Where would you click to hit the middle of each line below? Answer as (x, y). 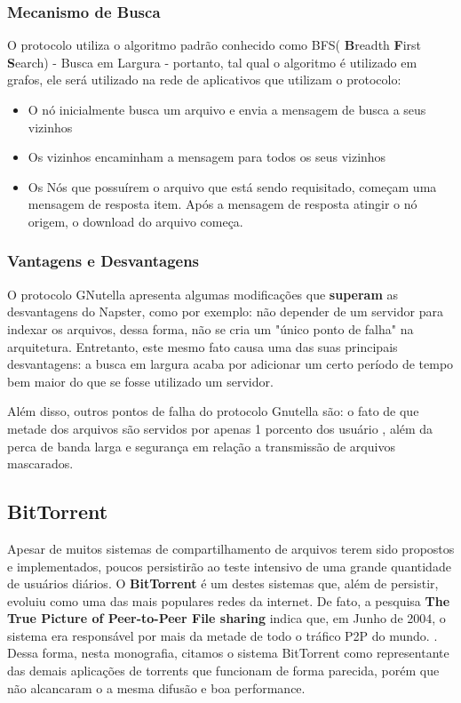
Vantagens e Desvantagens (103, 261)
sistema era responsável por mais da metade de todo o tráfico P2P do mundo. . (223, 635)
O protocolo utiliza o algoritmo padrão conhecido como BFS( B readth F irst (215, 45)
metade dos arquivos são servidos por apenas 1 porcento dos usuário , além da (220, 428)
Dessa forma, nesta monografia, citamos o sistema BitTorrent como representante (228, 653)
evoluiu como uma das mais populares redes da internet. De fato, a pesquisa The (229, 600)
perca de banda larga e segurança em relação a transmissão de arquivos (201, 446)
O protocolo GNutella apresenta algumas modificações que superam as (203, 294)
